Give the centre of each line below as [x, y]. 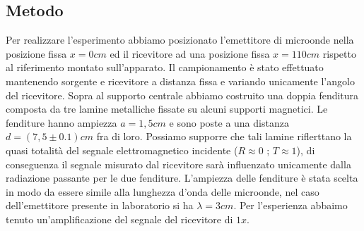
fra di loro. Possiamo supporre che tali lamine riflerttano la [224, 136]
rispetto [339, 53]
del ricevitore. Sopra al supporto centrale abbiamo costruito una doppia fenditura [182, 95]
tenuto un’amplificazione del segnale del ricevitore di [119, 219]
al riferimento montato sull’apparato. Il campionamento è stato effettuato [165, 67]
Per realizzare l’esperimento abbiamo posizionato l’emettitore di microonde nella [180, 40]
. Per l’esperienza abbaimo [290, 205]
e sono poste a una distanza [229, 122]
